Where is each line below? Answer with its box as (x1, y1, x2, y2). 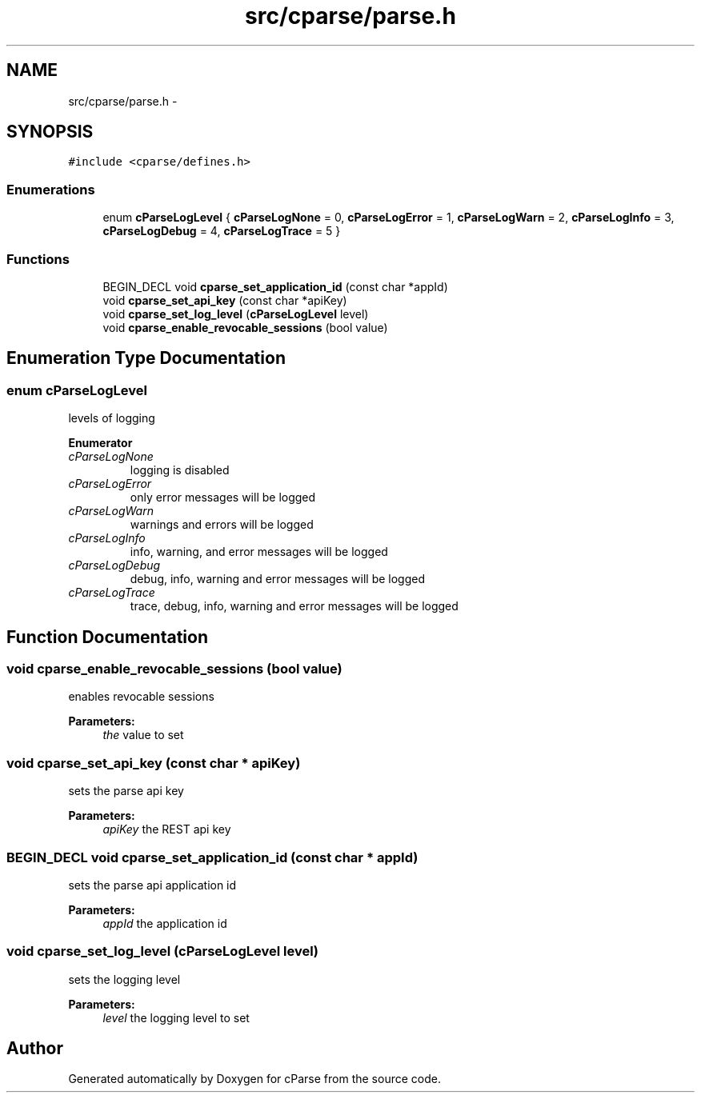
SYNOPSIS (6, 122, 94, 142)
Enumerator (68, 436, 133, 450)
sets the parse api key (68, 784, 184, 798)
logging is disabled (130, 463, 230, 478)
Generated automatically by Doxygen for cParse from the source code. (68, 1072, 441, 1086)
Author (6, 1038, 63, 1059)
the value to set (102, 728, 184, 742)
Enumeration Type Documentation (6, 348, 286, 369)
